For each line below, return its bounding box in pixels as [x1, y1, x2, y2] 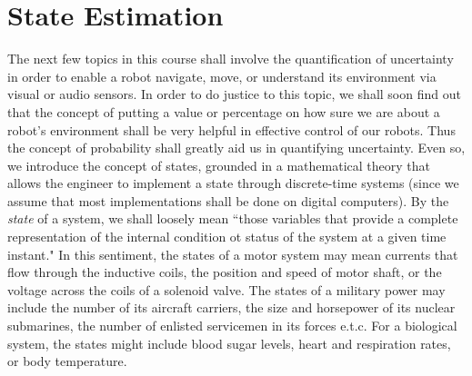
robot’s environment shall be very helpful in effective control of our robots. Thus [7, 120, 456, 139]
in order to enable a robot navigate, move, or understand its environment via [7, 66, 437, 85]
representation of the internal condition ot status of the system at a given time [7, 227, 447, 246]
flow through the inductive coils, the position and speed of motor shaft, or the [7, 262, 442, 282]
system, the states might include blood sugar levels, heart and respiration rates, [7, 333, 451, 352]
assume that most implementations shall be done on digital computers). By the [7, 191, 449, 210]
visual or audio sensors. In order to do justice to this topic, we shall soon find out [7, 84, 461, 104]
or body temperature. [7, 351, 127, 371]
